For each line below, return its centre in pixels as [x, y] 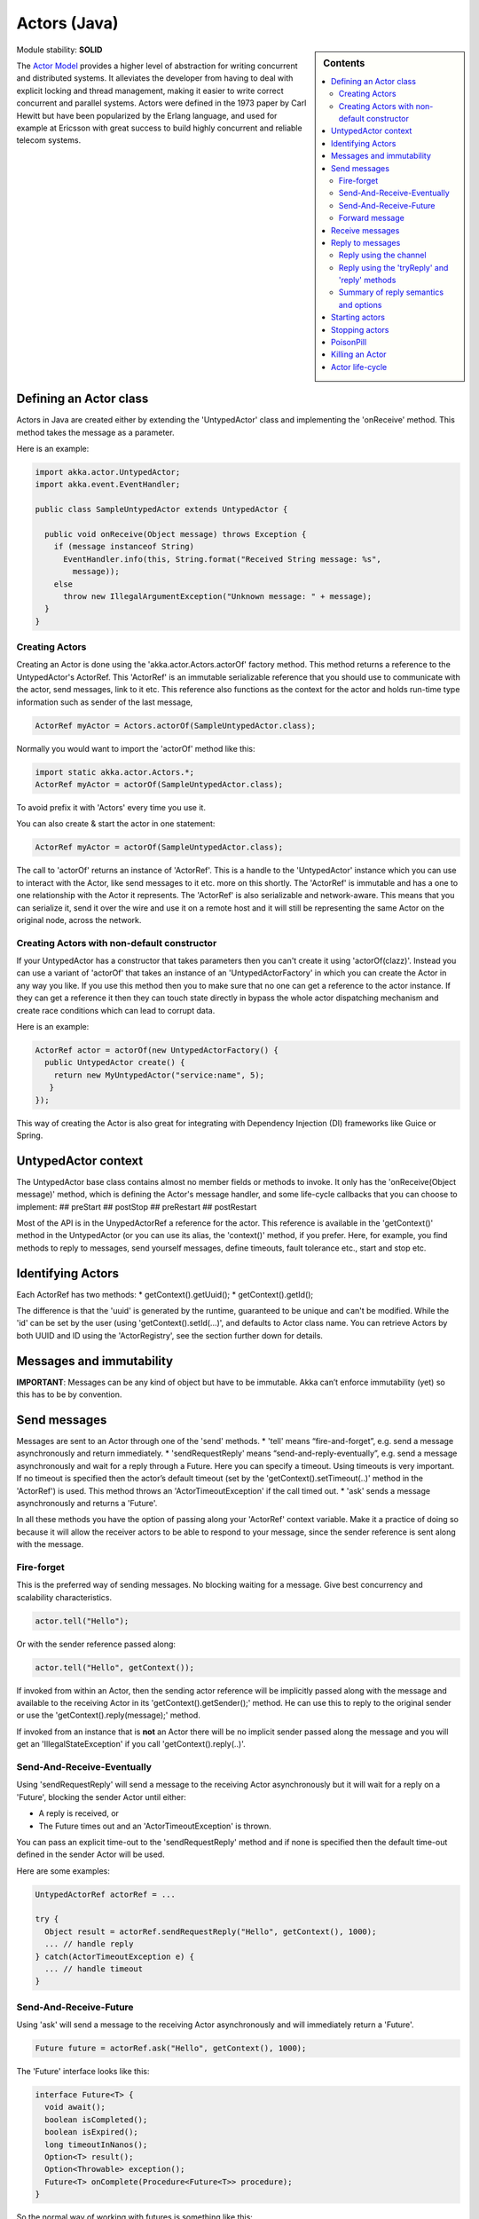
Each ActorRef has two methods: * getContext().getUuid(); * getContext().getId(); [165, 1294]
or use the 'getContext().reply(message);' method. [109, 1715]
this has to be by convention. [69, 1394]
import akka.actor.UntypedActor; [108, 472]
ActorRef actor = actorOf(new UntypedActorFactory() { [157, 1050]
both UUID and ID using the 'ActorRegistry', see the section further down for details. [170, 1335]
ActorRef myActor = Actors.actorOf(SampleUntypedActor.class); [176, 725]
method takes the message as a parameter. [95, 432]
